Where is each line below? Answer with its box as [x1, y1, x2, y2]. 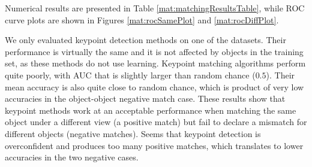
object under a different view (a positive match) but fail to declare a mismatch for [5, 116, 307, 128]
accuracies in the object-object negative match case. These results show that [5, 92, 286, 105]
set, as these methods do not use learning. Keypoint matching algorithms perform [5, 57, 306, 69]
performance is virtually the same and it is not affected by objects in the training [5, 45, 304, 57]
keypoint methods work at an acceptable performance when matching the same [5, 104, 296, 116]
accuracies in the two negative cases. [5, 151, 139, 163]
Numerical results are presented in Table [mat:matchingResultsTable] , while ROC [5, 2, 305, 14]
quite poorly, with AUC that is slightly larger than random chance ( [5, 68, 256, 81]
